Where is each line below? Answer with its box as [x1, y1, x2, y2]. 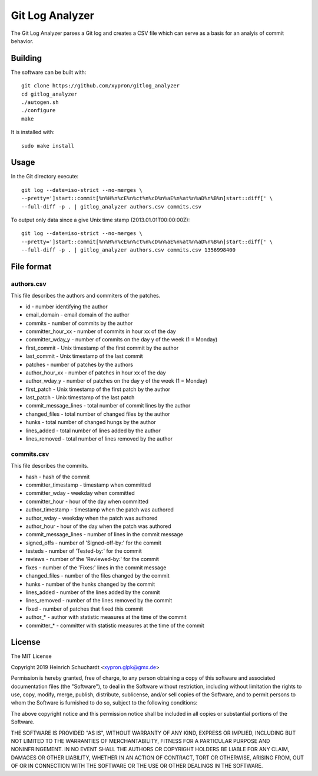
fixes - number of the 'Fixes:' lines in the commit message [25, 564, 167, 571]
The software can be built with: [11, 69, 87, 76]
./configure [21, 107, 56, 114]
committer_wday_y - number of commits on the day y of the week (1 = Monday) [25, 336, 218, 343]
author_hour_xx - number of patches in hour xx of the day [25, 369, 166, 376]
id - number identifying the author [25, 303, 108, 310]
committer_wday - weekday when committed [25, 490, 135, 497]
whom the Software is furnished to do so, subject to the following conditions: [11, 699, 198, 706]
